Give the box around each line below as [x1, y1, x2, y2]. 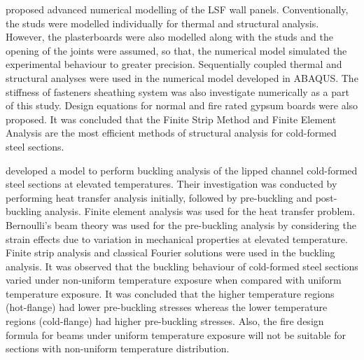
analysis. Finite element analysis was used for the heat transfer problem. [45, 204, 356, 219]
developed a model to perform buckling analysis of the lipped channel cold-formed [6, 162, 358, 177]
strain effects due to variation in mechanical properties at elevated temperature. [6, 231, 348, 246]
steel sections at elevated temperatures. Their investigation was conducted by [6, 176, 337, 191]
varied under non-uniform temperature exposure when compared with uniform [6, 272, 342, 287]
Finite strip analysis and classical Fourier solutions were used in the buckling [6, 245, 335, 260]
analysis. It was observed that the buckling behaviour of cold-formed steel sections [6, 258, 358, 273]
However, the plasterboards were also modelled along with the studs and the [6, 29, 333, 44]
